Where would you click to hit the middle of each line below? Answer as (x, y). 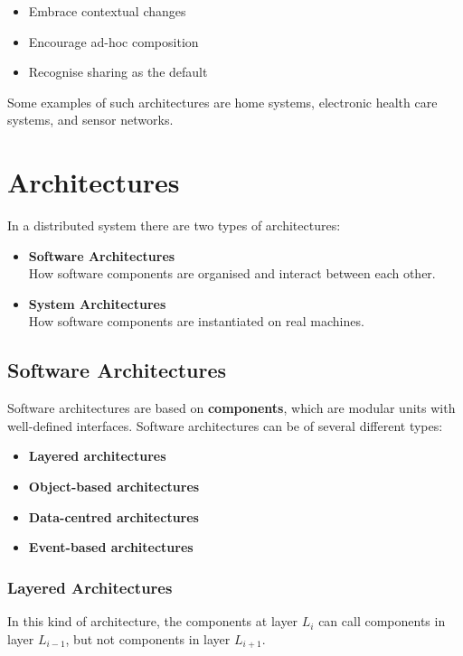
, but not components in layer (148, 638)
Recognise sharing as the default (118, 72)
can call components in (382, 621)
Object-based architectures (114, 487)
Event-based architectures (111, 547)
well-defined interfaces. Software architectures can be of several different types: (225, 425)
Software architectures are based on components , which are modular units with (231, 408)
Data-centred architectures (113, 516)
